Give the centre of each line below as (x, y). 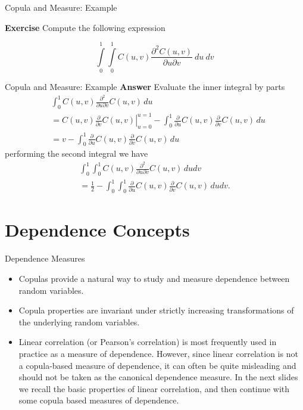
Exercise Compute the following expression (85, 27)
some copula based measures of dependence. (99, 400)
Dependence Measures (45, 258)
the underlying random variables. (79, 322)
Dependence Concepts (97, 230)
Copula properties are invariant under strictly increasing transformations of (156, 310)
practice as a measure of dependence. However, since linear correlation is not (158, 353)
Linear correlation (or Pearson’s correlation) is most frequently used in (148, 342)
